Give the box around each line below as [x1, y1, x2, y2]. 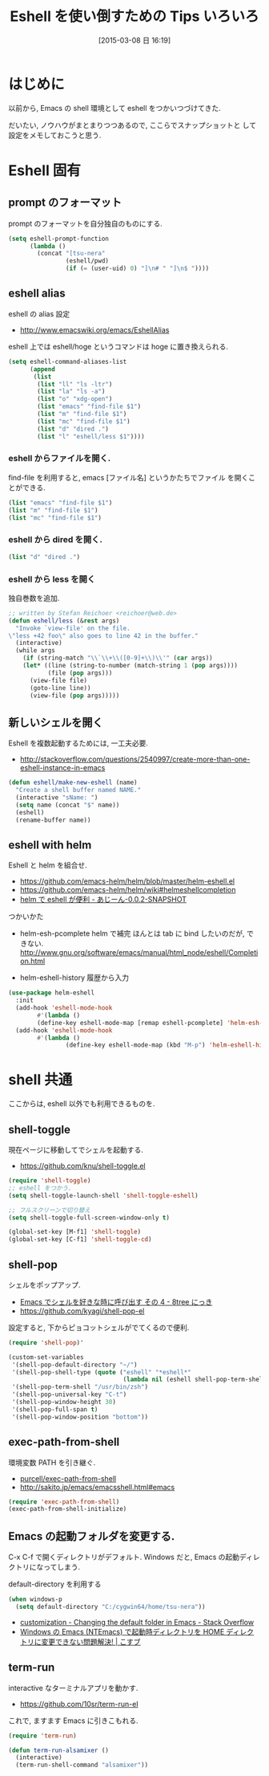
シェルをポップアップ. [8, 1280, 82, 1289]
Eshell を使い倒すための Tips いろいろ [10, 7, 259, 26]
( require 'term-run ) [8, 1732, 78, 1740]
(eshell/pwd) [65, 257, 110, 265]
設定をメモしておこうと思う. [8, 130, 102, 140]
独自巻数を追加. [8, 593, 60, 602]
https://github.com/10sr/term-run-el [19, 1699, 139, 1709]
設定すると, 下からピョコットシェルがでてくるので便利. [8, 1322, 190, 1332]
